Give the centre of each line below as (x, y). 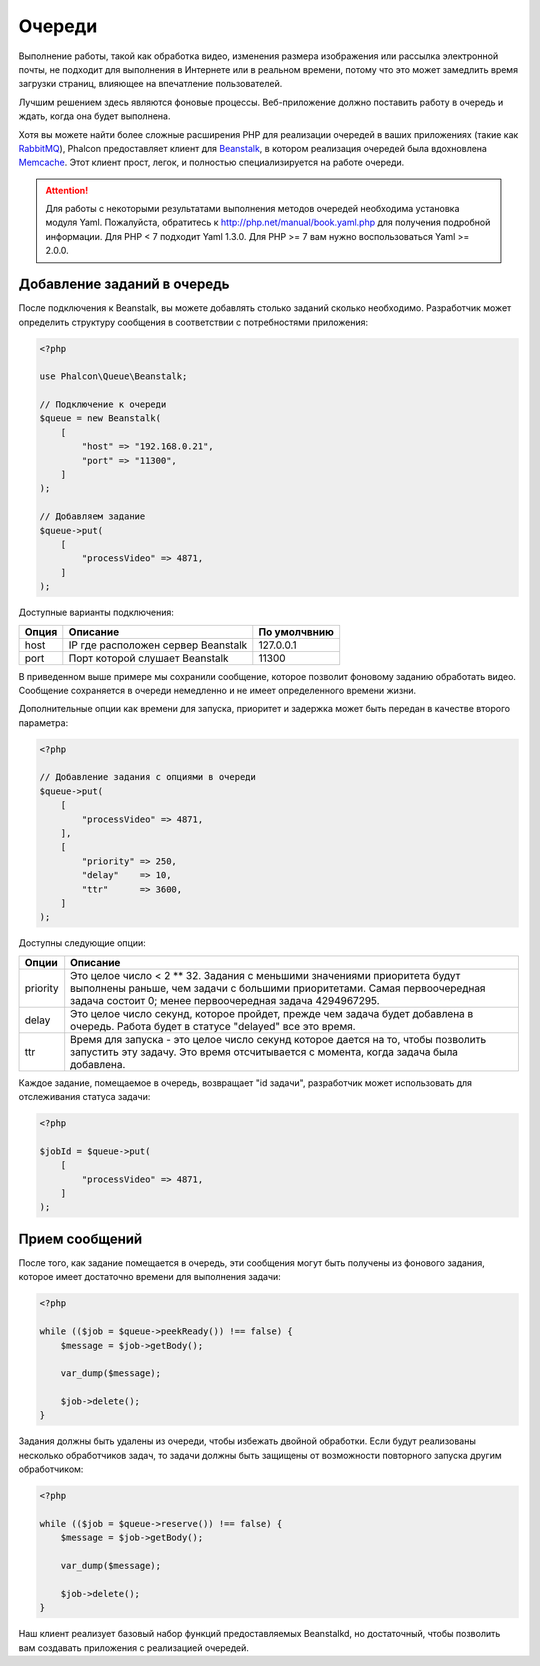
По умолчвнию (296, 632)
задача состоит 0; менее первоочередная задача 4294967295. (225, 1000)
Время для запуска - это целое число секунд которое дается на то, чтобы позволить (278, 1039)
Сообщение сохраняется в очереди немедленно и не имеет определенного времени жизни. (217, 690)
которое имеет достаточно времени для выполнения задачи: (150, 1277)
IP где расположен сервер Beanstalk (158, 645)
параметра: (43, 722)
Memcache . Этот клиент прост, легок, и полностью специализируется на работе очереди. (211, 162)
